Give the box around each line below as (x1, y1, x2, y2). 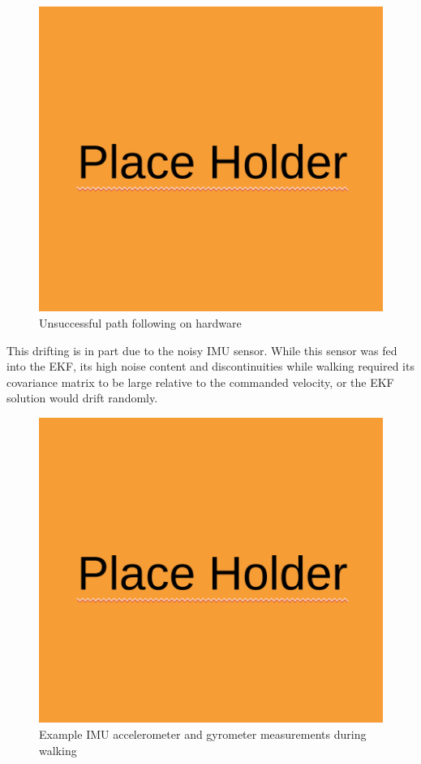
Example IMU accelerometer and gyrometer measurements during (39, 725, 367, 742)
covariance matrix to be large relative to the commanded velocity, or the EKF (6, 373, 394, 390)
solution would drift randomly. (6, 389, 158, 406)
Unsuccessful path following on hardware (39, 314, 242, 331)
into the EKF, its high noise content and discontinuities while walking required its (6, 358, 415, 375)
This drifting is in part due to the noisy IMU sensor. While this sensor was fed (6, 341, 397, 358)
